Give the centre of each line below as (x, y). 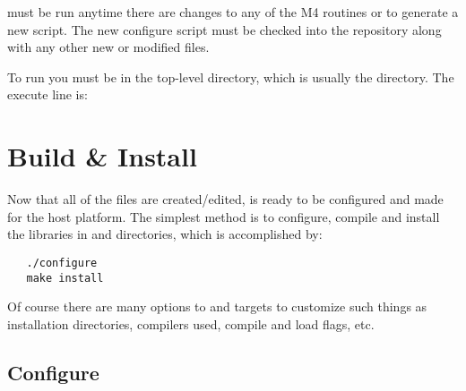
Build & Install (102, 156)
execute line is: (47, 94)
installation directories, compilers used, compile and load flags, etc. (191, 323)
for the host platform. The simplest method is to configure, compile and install (224, 216)
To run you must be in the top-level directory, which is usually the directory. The (231, 76)
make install (65, 278)
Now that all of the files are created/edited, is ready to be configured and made (225, 199)
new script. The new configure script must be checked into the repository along (224, 29)
